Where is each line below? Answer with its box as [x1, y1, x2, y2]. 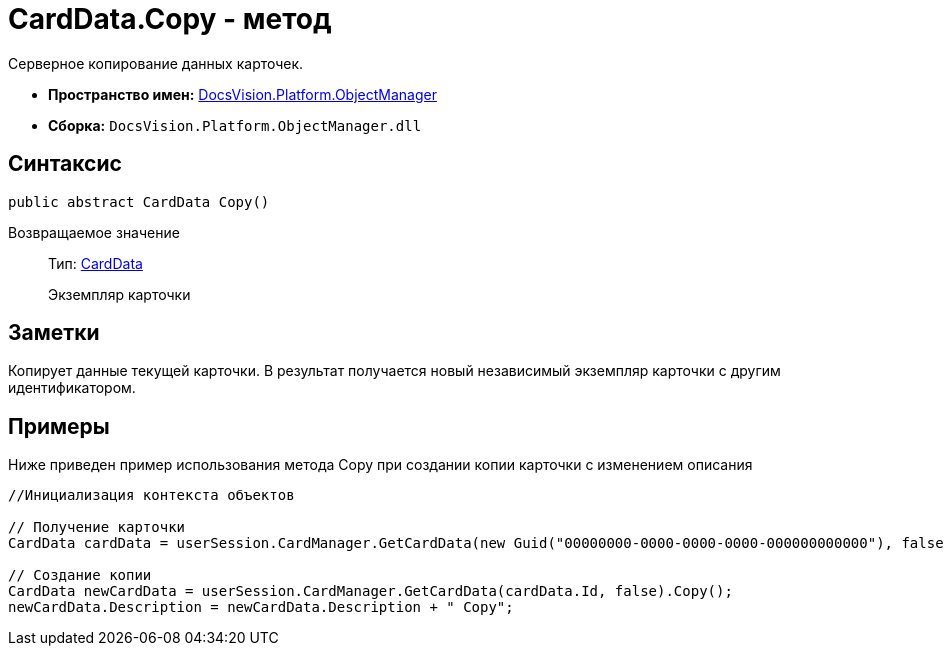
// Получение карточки [8, 519, 186, 536]
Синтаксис [8, 151, 122, 177]
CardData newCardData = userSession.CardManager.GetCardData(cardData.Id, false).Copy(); [8, 583, 733, 600]
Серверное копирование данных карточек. [8, 54, 304, 72]
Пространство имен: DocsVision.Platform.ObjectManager [48, 85, 437, 103]
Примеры [8, 413, 110, 439]
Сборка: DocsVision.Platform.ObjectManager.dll [48, 116, 422, 134]
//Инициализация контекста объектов [8, 487, 295, 504]
